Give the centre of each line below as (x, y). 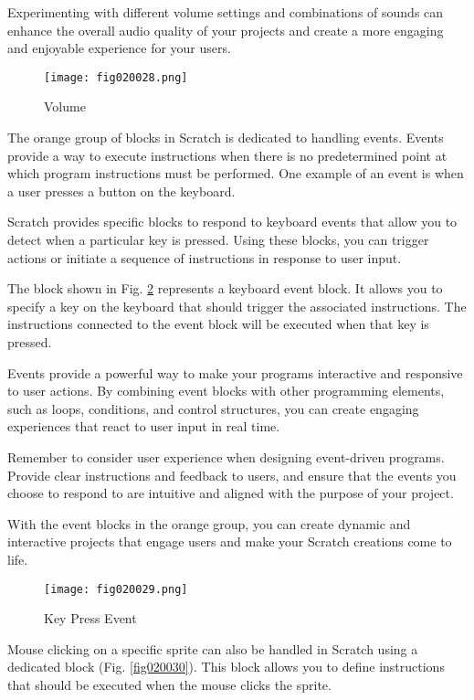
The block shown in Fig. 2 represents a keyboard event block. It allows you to (225, 288)
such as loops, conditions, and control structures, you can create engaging (213, 408)
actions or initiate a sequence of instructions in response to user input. (205, 257)
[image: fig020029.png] (116, 589)
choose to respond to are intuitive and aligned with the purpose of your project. (231, 493)
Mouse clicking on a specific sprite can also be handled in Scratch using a (213, 648)
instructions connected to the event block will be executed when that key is (218, 324)
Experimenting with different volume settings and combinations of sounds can (226, 12)
